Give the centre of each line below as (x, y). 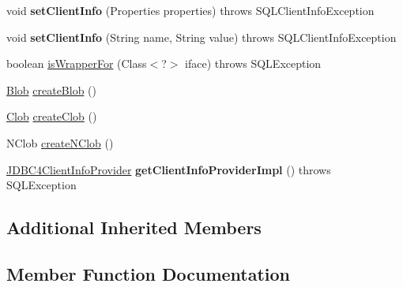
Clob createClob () (52, 116)
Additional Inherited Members (134, 227)
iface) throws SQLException (253, 63)
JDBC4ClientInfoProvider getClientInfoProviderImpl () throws (169, 169)
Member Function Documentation (149, 273)
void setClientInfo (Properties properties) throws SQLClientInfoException (190, 10)
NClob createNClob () (60, 142)
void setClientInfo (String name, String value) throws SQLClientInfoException (201, 37)
